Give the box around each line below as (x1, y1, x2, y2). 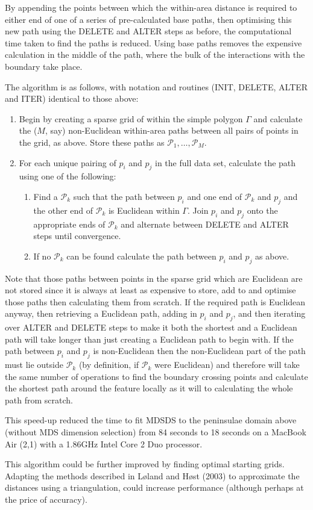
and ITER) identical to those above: (5, 92, 139, 105)
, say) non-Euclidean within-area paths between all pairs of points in (45, 124, 299, 137)
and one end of (187, 190, 242, 202)
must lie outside (5, 358, 63, 371)
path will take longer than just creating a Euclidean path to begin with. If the (5, 332, 294, 345)
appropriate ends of (33, 217, 106, 230)
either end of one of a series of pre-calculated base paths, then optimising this (5, 13, 292, 25)
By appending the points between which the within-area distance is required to (5, 1, 297, 13)
